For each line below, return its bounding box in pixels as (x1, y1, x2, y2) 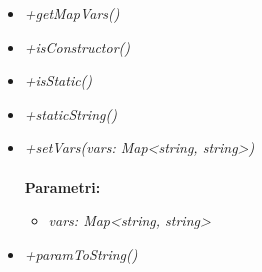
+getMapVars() (24, 3, 120, 23)
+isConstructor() (24, 36, 131, 57)
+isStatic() (24, 70, 93, 91)
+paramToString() (24, 243, 138, 264)
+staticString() (24, 103, 117, 124)
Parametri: (24, 176, 101, 197)
